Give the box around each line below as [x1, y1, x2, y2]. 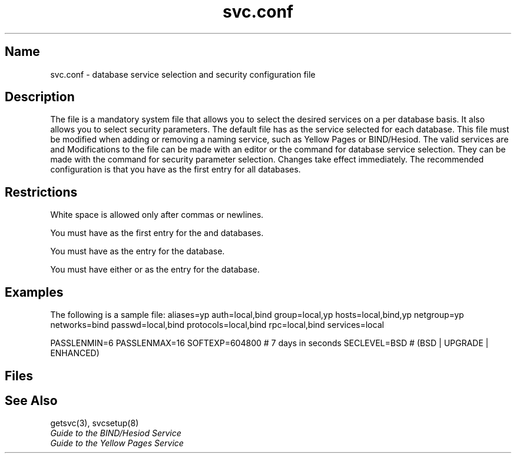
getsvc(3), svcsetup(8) [50, 418, 139, 429]
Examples [5, 284, 64, 300]
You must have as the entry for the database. [50, 246, 225, 257]
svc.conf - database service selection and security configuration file [50, 69, 316, 79]
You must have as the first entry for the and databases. [50, 228, 264, 238]
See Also [5, 393, 58, 408]
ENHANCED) [50, 348, 100, 359]
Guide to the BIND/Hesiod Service [50, 428, 181, 439]
